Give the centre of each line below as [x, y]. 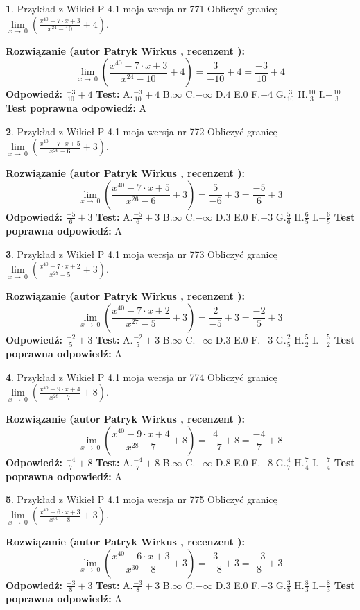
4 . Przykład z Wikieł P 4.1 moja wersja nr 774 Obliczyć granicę [142, 376]
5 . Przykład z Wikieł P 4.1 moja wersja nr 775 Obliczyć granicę [142, 499]
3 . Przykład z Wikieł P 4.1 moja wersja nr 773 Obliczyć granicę [142, 254]
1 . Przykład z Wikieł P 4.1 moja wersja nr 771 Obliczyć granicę [142, 8]
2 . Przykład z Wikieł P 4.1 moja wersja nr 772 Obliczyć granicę [142, 131]
